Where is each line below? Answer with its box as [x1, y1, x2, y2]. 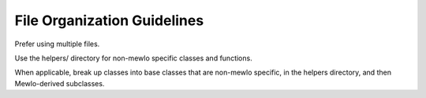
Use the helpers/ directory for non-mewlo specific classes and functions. [14, 53, 252, 63]
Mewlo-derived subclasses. [14, 78, 105, 88]
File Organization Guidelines [14, 12, 204, 29]
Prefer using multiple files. [14, 39, 100, 49]
